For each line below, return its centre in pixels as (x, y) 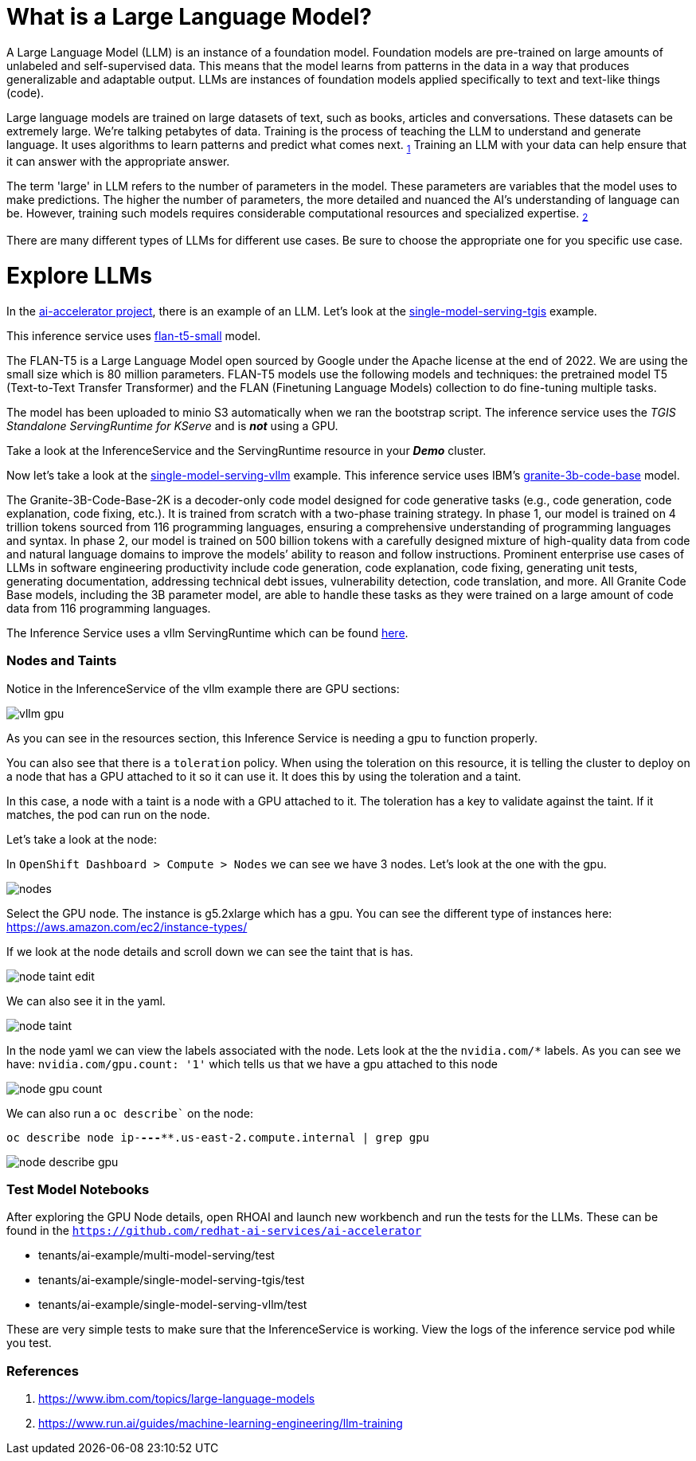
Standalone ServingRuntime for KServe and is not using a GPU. (172, 425)
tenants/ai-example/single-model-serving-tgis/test (172, 1280)
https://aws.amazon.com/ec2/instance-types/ (127, 926)
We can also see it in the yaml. (86, 1001)
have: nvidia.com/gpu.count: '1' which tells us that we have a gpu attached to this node (252, 1063)
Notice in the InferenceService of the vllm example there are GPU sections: (203, 688)
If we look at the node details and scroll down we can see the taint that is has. (210, 951)
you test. (29, 1343)
